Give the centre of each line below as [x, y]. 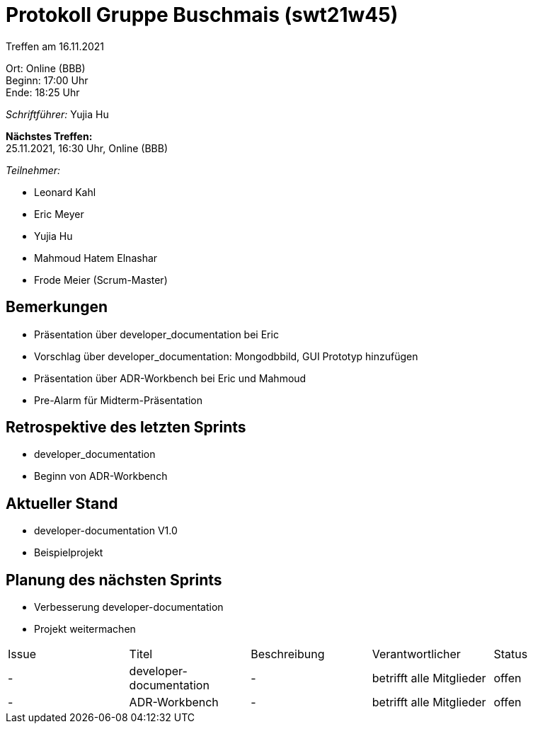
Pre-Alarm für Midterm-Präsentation [119, 400]
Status [511, 654]
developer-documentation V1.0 [106, 531]
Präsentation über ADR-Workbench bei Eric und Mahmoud [170, 378]
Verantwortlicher [416, 654]
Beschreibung [288, 654]
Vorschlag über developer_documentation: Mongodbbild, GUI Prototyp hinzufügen [226, 356]
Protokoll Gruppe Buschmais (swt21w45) [202, 15]
